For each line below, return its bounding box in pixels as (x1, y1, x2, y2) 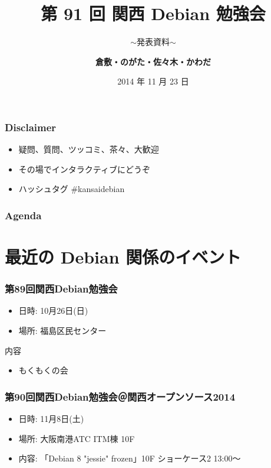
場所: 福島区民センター (18, 324, 107, 337)
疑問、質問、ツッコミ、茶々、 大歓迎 (18, 143, 159, 155)
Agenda (5, 207, 42, 222)
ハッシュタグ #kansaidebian (18, 183, 125, 195)
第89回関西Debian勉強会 (5, 281, 118, 296)
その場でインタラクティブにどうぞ (18, 162, 150, 175)
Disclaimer (5, 119, 57, 134)
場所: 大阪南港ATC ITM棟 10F (18, 432, 135, 444)
